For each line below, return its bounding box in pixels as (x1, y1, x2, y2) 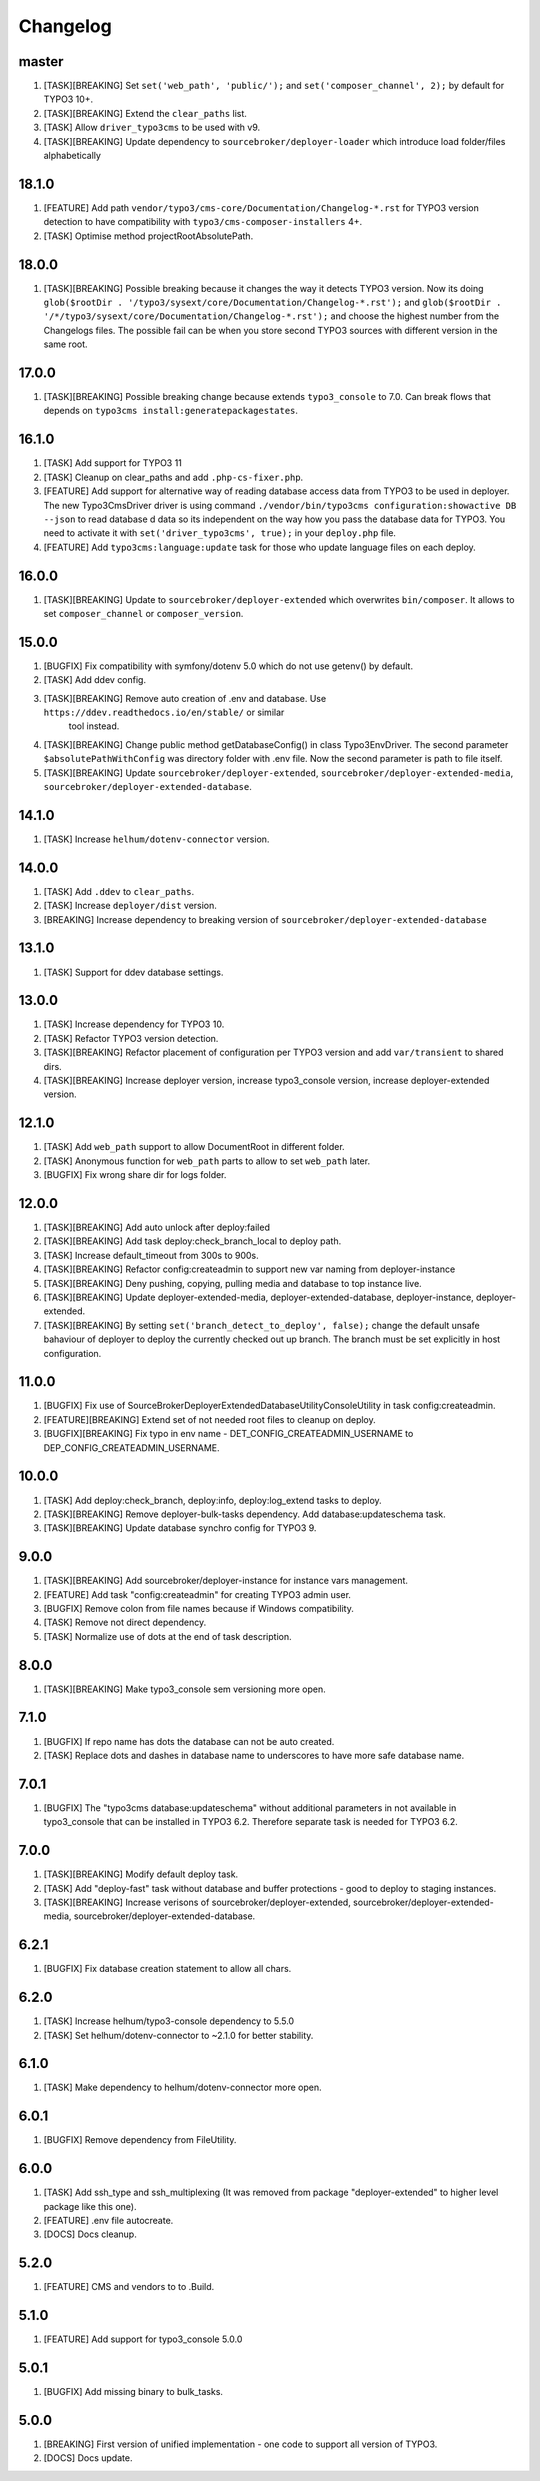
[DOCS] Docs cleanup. (43, 2228, 137, 2240)
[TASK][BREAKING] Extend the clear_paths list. (43, 107, 247, 119)
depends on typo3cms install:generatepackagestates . (43, 405, 299, 417)
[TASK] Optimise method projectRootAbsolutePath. (43, 230, 254, 242)
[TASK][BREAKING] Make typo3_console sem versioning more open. (43, 1683, 326, 1695)
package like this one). (43, 2200, 137, 2212)
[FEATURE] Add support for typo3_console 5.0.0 (43, 2333, 243, 2345)
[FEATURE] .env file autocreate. (43, 2215, 174, 2227)
